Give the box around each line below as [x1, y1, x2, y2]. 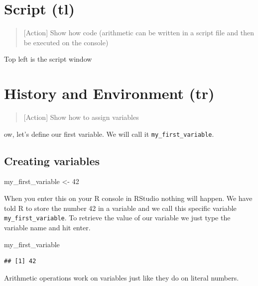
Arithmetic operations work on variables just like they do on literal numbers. [4, 272, 239, 283]
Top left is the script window [4, 54, 92, 64]
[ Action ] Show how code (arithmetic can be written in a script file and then [23, 27, 255, 38]
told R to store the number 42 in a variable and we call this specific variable [4, 202, 237, 213]
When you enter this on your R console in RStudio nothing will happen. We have [4, 193, 253, 203]
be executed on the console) [23, 37, 109, 47]
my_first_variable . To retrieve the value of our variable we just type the [4, 212, 231, 223]
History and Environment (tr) [4, 83, 215, 103]
